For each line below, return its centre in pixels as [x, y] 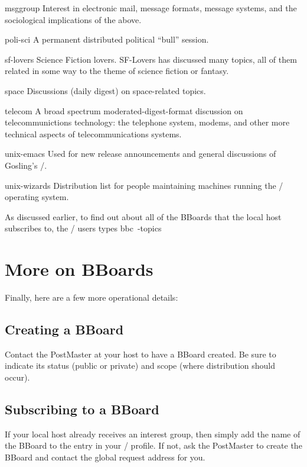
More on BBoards [79, 269]
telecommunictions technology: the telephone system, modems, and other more [147, 122]
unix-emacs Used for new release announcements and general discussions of [141, 154]
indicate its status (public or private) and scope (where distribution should [140, 365]
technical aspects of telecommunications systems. [93, 133]
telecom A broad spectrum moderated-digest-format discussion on [124, 110]
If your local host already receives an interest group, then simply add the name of [153, 434]
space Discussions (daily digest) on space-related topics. [105, 90]
